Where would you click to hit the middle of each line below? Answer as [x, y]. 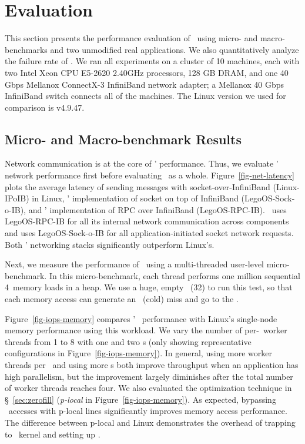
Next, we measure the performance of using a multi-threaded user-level [134, 264]
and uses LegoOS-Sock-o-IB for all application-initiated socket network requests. [149, 233]
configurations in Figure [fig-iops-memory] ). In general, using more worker [138, 353]
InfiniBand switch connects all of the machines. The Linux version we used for [145, 96]
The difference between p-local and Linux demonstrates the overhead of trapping [150, 422]
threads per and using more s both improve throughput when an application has [152, 364]
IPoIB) [17, 198]
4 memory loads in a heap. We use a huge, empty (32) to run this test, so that [149, 287]
